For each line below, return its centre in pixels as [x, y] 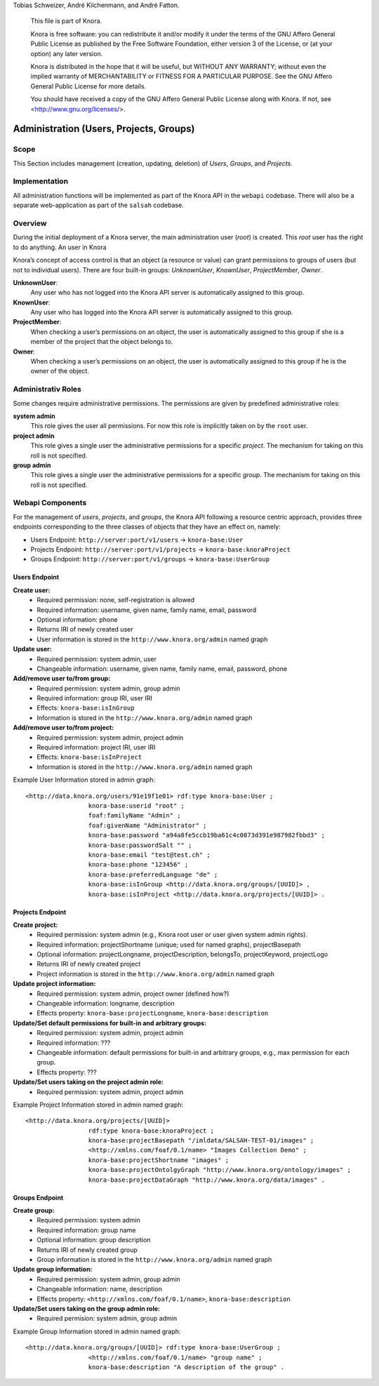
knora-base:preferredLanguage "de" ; [153, 874]
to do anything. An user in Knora [60, 247]
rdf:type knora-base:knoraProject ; [151, 1131]
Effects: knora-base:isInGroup [86, 708]
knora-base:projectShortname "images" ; [159, 1160]
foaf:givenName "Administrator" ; [147, 825]
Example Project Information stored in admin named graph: [98, 1105]
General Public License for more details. [88, 86]
